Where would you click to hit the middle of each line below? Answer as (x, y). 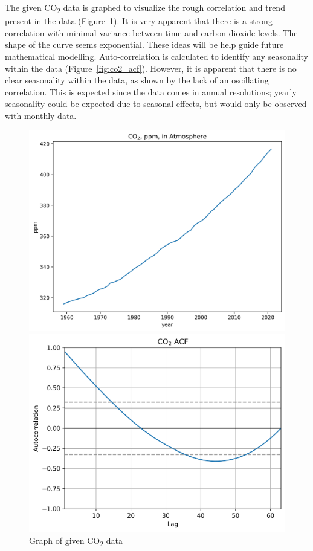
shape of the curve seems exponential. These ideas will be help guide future (144, 44)
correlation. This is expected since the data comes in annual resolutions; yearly (151, 92)
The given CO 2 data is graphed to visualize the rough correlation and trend (145, 8)
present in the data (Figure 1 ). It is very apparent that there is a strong (139, 21)
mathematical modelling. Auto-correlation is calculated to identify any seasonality (156, 56)
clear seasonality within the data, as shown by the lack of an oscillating (137, 80)
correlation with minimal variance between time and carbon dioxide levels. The (151, 32)
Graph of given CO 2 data (76, 541)
